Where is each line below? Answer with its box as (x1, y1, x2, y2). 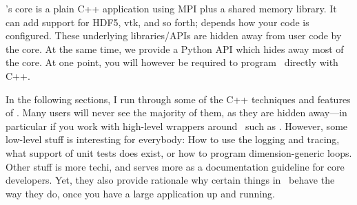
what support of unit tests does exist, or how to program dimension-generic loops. (6, 145, 352, 160)
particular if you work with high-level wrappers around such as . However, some (6, 118, 348, 133)
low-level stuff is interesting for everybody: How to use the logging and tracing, (6, 132, 340, 147)
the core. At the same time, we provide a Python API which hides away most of (6, 41, 344, 56)
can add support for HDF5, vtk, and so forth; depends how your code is (6, 14, 309, 29)
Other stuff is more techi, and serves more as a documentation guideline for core (6, 159, 345, 173)
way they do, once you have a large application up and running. (6, 186, 275, 200)
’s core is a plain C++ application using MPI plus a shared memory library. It (6, 1, 337, 15)
